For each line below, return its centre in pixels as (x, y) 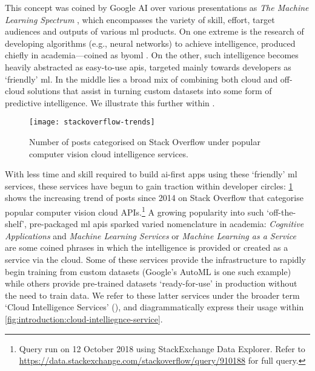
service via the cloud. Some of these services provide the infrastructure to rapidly (155, 259)
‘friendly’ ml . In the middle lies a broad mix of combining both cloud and (141, 79)
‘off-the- (281, 212)
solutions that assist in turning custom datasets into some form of (150, 91)
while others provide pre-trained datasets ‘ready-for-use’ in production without (151, 283)
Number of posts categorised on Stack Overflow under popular (145, 141)
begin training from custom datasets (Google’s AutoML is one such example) (148, 271)
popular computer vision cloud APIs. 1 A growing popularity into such (134, 211)
